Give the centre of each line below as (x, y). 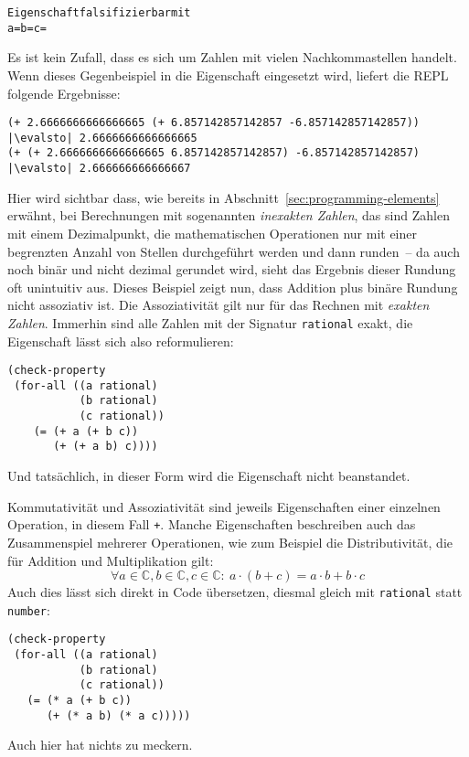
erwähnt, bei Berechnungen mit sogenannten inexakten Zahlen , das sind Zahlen (229, 215)
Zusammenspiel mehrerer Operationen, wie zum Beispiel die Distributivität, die (230, 542)
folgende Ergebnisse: (64, 93)
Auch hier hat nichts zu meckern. (100, 745)
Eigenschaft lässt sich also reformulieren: (121, 341)
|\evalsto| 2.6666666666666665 (102, 138)
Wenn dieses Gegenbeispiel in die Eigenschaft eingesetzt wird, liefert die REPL (228, 75)
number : (29, 609)
